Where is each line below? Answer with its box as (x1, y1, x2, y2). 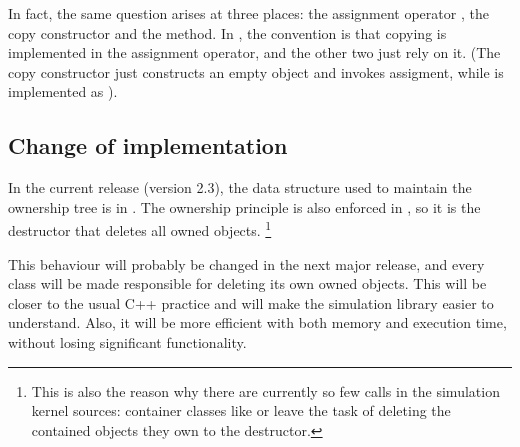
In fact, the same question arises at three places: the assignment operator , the (8, 3, 489, 23)
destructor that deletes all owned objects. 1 (8, 217, 272, 241)
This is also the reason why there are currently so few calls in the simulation (31, 380, 500, 401)
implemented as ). (8, 81, 118, 102)
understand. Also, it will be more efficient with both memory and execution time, (8, 312, 507, 333)
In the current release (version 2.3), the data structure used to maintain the (8, 177, 472, 198)
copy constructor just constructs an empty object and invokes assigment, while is (8, 61, 504, 82)
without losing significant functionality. (8, 331, 247, 352)
